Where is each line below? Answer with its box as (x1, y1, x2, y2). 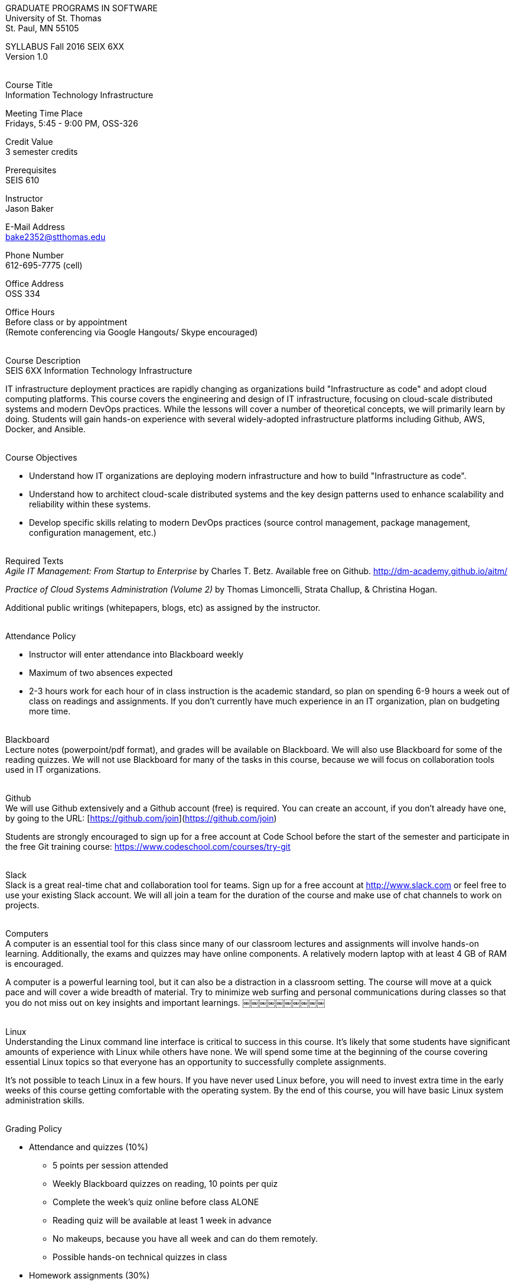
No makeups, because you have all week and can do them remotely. (53, 1234, 318, 1244)
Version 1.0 (5, 51, 48, 62)
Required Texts (5, 556, 64, 566)
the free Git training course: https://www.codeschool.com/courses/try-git (5, 841, 291, 852)
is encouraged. (5, 959, 64, 969)
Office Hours (5, 307, 55, 317)
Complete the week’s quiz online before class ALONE (53, 1197, 259, 1207)
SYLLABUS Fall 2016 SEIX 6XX (5, 41, 125, 51)
